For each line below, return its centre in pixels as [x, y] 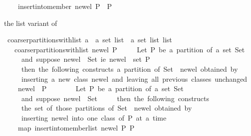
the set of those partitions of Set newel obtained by [107, 108]
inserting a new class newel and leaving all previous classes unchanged [134, 78]
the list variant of [31, 23]
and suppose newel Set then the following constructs [115, 98]
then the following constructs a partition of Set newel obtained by [129, 68]
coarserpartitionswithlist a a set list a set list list [90, 40]
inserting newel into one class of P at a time [94, 117]
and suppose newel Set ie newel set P [86, 59]
